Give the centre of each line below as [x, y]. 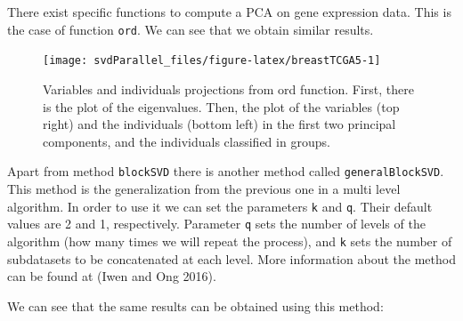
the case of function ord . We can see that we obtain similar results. [191, 29]
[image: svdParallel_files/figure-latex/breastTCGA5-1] [212, 61]
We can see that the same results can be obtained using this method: [195, 305]
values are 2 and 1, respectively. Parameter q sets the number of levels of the [216, 224]
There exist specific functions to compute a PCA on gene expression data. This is [229, 12]
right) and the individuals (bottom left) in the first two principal [219, 124]
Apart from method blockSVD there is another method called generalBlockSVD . [226, 171]
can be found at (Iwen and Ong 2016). [112, 276]
